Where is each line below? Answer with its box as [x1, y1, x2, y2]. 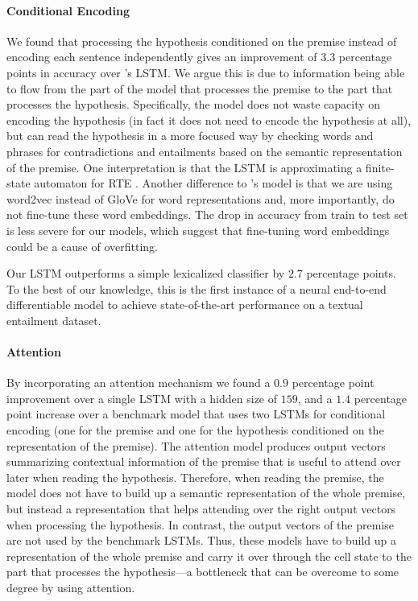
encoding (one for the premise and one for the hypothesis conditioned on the [6, 422, 384, 438]
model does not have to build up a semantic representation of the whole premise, [6, 484, 406, 501]
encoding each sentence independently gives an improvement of [6, 48, 317, 65]
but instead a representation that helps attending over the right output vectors [6, 500, 396, 517]
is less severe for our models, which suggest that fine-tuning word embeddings [6, 221, 390, 238]
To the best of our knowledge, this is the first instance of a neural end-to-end [6, 280, 387, 297]
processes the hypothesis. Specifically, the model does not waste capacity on [6, 96, 381, 113]
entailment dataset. [6, 311, 101, 328]
